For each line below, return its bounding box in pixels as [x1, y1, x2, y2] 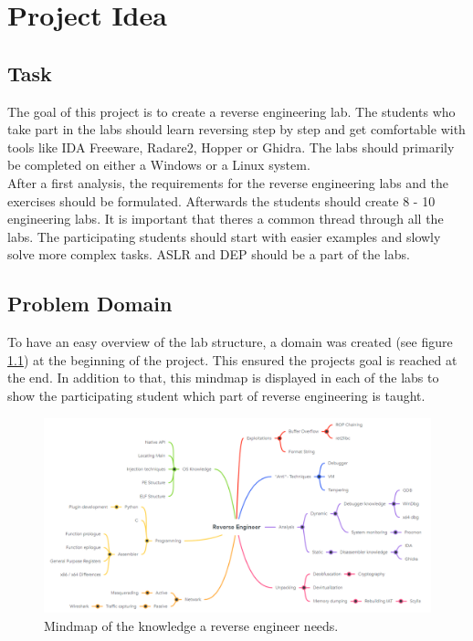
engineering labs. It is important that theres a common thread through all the [7, 209, 444, 228]
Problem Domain [7, 289, 173, 318]
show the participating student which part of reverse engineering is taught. [7, 385, 426, 405]
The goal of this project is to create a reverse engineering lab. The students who [7, 101, 456, 121]
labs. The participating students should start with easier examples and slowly [7, 226, 441, 246]
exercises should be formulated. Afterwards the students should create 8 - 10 [7, 191, 436, 210]
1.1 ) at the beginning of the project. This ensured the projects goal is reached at [7, 350, 457, 369]
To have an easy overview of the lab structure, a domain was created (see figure [7, 332, 453, 352]
